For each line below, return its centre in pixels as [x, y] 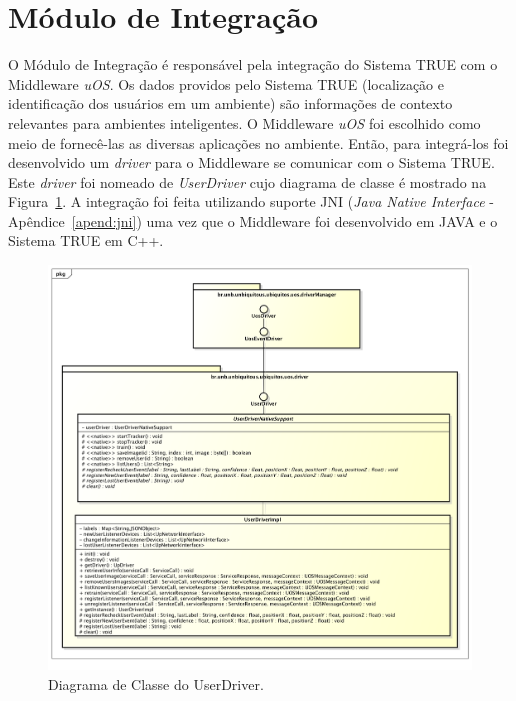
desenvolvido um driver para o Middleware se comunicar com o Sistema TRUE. [251, 162]
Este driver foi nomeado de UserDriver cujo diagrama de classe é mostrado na [247, 181]
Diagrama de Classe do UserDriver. [156, 684]
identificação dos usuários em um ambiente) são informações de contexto [230, 103]
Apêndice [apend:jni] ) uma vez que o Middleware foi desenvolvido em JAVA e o [253, 220]
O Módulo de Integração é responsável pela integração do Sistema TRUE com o [253, 64]
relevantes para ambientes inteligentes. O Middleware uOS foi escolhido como [244, 122]
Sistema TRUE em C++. [86, 240]
